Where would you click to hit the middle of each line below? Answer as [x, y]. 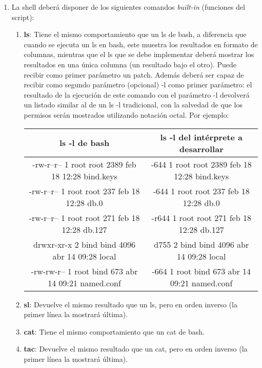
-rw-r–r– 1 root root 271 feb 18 [84, 217]
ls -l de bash [84, 143]
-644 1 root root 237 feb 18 [201, 191]
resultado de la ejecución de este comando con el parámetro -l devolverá [137, 94]
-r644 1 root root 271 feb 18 [201, 217]
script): [23, 17]
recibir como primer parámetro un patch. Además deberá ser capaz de [134, 74]
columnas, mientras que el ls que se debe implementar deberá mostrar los [139, 54]
